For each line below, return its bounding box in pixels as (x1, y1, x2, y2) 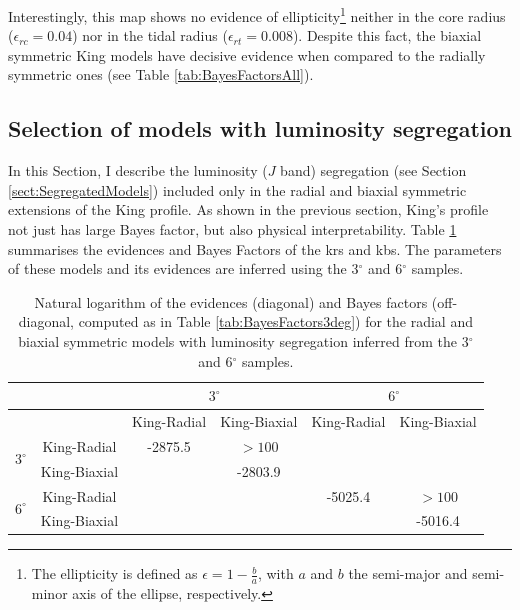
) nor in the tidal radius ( (72, 25, 228, 46)
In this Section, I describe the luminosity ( (8, 160, 268, 181)
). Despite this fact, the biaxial (292, 25, 482, 46)
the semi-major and (348, 563, 468, 584)
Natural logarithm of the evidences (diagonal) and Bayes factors (34, 291, 428, 312)
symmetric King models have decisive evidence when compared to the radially (8, 44, 486, 65)
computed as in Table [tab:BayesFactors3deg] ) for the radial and (78, 311, 473, 332)
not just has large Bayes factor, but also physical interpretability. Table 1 (8, 219, 457, 240)
